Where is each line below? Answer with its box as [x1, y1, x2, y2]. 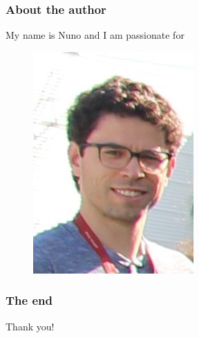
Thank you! [6, 319, 55, 333]
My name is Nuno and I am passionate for [6, 28, 184, 42]
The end [6, 292, 53, 309]
